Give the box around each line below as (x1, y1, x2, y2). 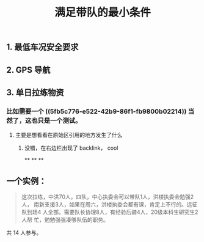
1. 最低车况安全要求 (6, 42, 79, 53)
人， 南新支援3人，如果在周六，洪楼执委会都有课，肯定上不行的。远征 (21, 201, 198, 208)
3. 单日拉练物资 (6, 87, 64, 98)
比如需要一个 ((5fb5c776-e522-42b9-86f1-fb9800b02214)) (6, 107, 187, 116)
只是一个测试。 (37, 116, 82, 125)
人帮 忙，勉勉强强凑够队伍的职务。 (21, 216, 109, 224)
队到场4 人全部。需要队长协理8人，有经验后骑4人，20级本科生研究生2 (21, 208, 199, 216)
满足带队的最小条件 (54, 5, 151, 20)
